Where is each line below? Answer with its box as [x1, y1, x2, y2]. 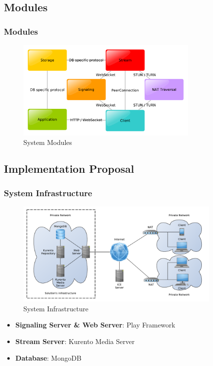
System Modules [23, 137, 72, 147]
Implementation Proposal [4, 161, 134, 176]
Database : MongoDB [15, 352, 82, 363]
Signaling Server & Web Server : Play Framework [15, 320, 176, 330]
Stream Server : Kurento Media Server [15, 336, 135, 346]
